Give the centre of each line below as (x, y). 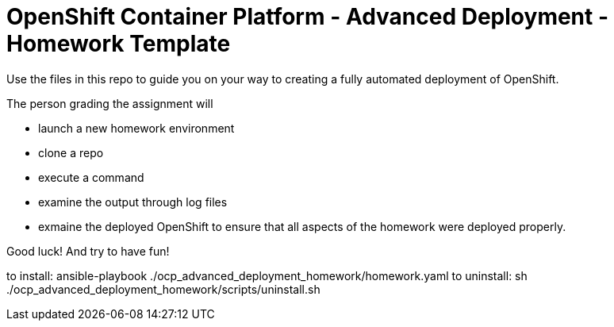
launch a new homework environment (136, 128)
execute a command (91, 177)
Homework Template (119, 44)
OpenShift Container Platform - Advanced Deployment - (308, 17)
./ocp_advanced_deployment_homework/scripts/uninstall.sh (163, 289)
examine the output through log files (133, 202)
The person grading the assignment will (110, 103)
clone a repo (71, 152)
